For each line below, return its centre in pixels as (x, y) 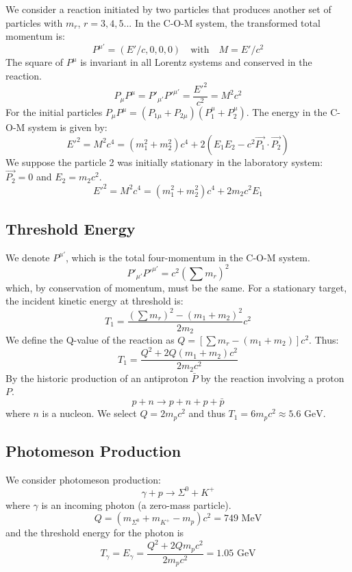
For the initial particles (54, 112)
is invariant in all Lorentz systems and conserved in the (196, 62)
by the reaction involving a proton (273, 378)
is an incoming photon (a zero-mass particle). (136, 504)
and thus (207, 413)
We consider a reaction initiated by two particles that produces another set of (168, 9)
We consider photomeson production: (83, 479)
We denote (28, 257)
